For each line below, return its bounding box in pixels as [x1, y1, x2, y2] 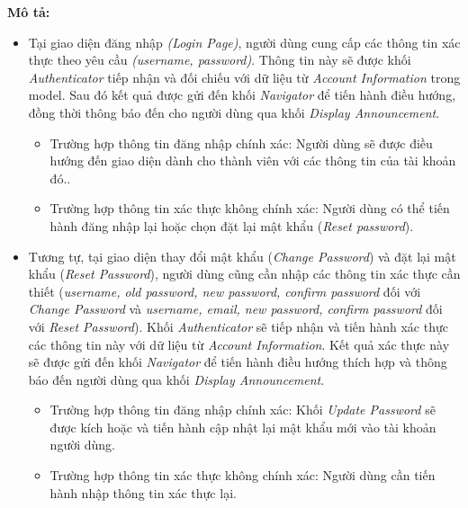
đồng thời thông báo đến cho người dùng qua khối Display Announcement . [28, 102, 440, 121]
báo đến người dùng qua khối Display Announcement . [28, 370, 325, 388]
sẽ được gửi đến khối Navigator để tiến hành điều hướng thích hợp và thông [28, 352, 447, 371]
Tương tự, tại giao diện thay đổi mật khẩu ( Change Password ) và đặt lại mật [28, 246, 456, 265]
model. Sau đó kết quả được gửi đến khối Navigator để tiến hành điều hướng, [28, 85, 456, 104]
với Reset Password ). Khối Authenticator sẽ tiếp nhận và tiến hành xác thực [28, 316, 448, 335]
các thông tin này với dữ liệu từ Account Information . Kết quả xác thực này [28, 334, 450, 353]
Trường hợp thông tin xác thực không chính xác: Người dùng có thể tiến [49, 199, 450, 218]
